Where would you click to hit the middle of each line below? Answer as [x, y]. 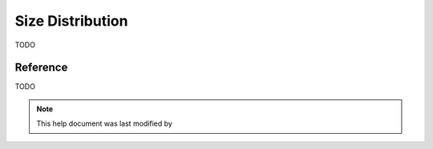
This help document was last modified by [104, 123]
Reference [41, 68]
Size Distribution [71, 21]
